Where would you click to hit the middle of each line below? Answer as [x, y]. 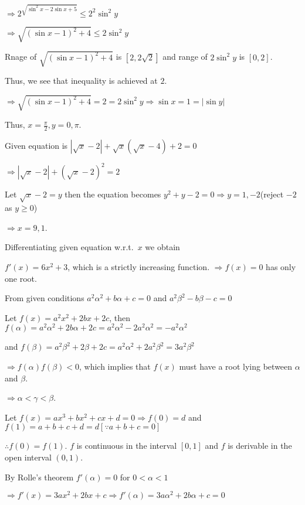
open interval [28, 457]
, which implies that [115, 366]
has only [281, 267]
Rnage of [21, 57]
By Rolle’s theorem [39, 477]
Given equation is [36, 145]
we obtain [162, 247]
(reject [272, 194]
